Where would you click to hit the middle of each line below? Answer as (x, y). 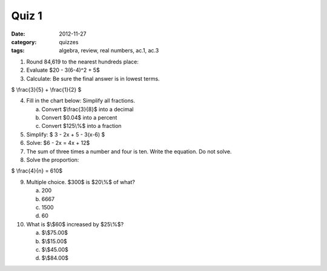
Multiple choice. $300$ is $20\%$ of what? (81, 182)
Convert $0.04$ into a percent (79, 118)
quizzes (69, 42)
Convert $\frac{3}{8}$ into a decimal (88, 109)
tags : (18, 51)
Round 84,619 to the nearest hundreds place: (82, 62)
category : (24, 42)
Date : (18, 34)
